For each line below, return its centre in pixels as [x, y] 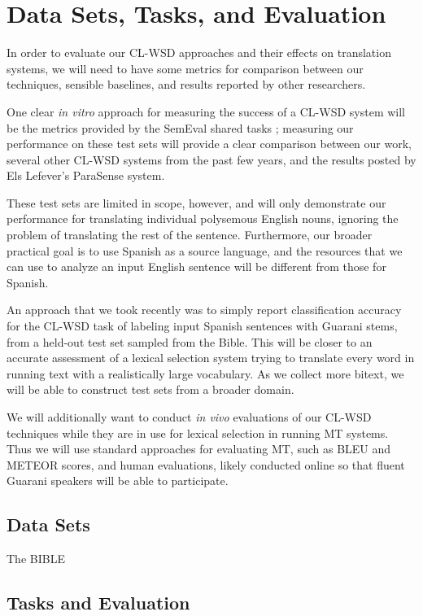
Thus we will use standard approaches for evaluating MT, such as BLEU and [199, 449]
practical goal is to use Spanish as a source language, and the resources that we [205, 250]
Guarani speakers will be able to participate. [118, 481]
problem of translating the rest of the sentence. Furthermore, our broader [190, 235]
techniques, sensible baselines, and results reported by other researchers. [186, 84]
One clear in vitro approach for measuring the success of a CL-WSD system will [206, 111]
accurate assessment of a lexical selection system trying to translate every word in [211, 358]
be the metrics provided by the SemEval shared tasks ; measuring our [180, 127]
